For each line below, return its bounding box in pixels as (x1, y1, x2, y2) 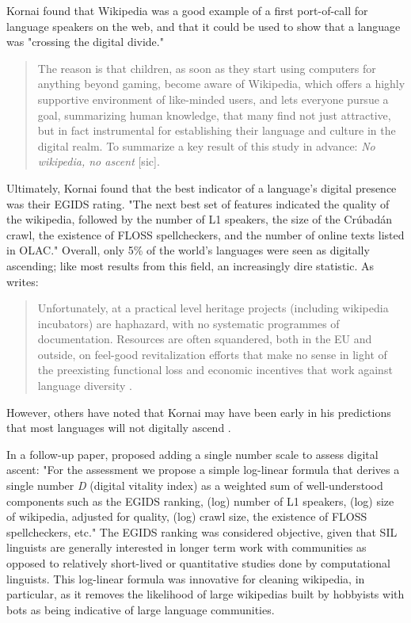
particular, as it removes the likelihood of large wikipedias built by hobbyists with (6, 586, 405, 602)
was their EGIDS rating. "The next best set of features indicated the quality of (6, 195, 390, 212)
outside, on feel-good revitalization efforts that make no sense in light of (37, 346, 387, 362)
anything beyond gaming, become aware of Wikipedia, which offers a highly (37, 75, 405, 92)
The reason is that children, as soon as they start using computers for (37, 59, 376, 76)
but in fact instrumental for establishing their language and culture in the (37, 122, 396, 139)
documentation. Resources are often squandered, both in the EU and (37, 331, 372, 347)
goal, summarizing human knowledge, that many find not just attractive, (37, 106, 391, 123)
